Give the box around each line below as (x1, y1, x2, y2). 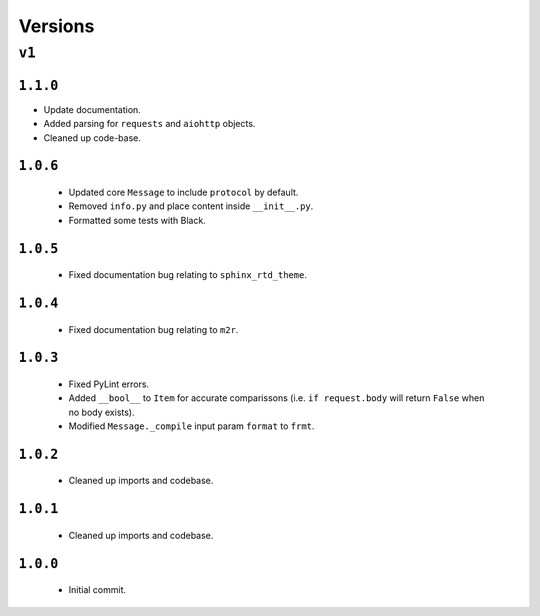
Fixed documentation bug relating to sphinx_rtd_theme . (68, 269, 307, 281)
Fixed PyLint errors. (68, 378, 150, 390)
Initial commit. (68, 584, 127, 596)
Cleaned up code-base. (43, 131, 142, 144)
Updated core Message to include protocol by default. (68, 186, 299, 198)
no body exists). (68, 406, 135, 418)
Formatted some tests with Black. (68, 214, 207, 226)
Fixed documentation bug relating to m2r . (68, 323, 239, 335)
